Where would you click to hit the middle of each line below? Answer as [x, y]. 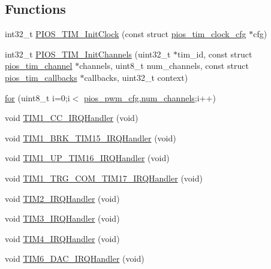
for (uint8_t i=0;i [37, 97]
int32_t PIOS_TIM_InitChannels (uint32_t [88, 54]
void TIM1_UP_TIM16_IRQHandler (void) [87, 158]
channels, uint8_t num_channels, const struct [164, 66]
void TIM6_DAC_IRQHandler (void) [75, 259]
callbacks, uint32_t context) [136, 77]
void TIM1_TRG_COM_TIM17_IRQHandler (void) [104, 178]
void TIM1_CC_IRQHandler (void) [72, 118]
